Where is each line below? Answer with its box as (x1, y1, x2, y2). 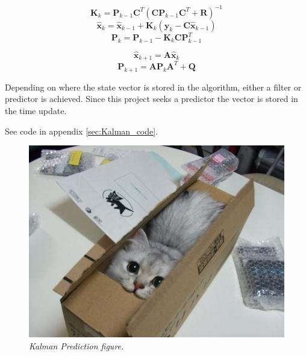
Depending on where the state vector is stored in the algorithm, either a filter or (5, 80, 302, 93)
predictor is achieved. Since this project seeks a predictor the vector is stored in (5, 92, 298, 105)
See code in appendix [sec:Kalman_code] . (5, 124, 158, 137)
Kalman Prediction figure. (29, 339, 124, 352)
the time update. (5, 104, 67, 116)
